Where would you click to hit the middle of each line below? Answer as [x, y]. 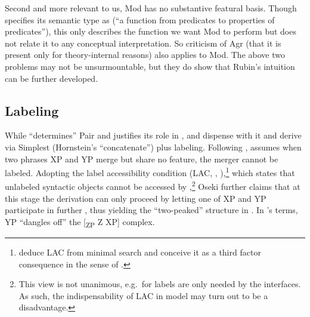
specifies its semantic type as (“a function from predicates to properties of [140, 19]
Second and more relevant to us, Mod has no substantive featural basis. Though [151, 8]
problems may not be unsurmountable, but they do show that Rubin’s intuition [150, 66]
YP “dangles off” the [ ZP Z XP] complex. [80, 222]
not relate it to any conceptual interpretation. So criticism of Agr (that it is [143, 43]
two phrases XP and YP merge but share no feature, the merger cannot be [142, 158]
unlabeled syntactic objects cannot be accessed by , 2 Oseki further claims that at [153, 186]
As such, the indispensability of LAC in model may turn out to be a [143, 295]
